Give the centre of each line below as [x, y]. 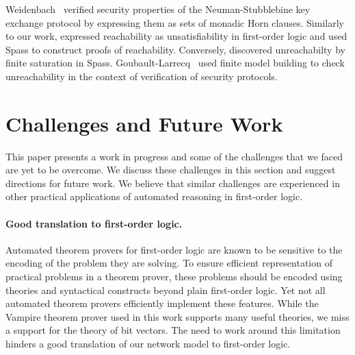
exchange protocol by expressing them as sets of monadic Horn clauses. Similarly [175, 22]
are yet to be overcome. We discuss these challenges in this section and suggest [171, 170]
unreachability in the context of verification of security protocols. [142, 76]
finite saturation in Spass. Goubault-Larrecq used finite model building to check [175, 63]
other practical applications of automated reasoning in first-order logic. [154, 196]
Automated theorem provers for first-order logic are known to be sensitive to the [174, 249]
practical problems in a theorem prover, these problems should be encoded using [174, 277]
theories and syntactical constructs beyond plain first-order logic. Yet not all [166, 290]
